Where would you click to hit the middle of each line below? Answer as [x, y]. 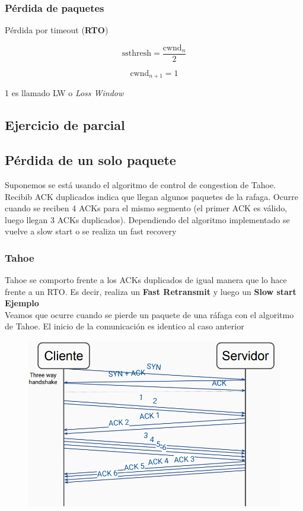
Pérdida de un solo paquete [90, 160]
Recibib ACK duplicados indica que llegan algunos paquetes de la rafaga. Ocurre [151, 196]
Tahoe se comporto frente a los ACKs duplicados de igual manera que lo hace [146, 280]
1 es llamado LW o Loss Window [64, 93]
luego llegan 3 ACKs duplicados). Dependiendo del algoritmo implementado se [147, 219]
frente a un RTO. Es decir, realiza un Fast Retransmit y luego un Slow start [151, 291]
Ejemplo [22, 303]
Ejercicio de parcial [65, 125]
